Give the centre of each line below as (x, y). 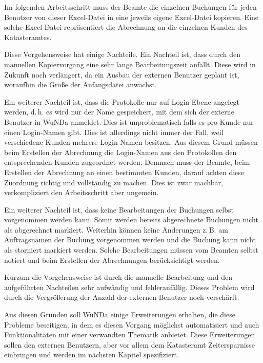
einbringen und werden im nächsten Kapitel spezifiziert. (92, 355)
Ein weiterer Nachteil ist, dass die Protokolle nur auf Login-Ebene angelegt (122, 101)
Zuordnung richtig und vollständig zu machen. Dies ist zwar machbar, (114, 182)
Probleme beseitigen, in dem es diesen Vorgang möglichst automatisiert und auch (132, 324)
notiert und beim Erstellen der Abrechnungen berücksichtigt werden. (112, 260)
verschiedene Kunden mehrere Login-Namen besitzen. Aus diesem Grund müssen (131, 142)
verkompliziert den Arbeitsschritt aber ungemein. (82, 192)
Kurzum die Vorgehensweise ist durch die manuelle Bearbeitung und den (118, 277)
